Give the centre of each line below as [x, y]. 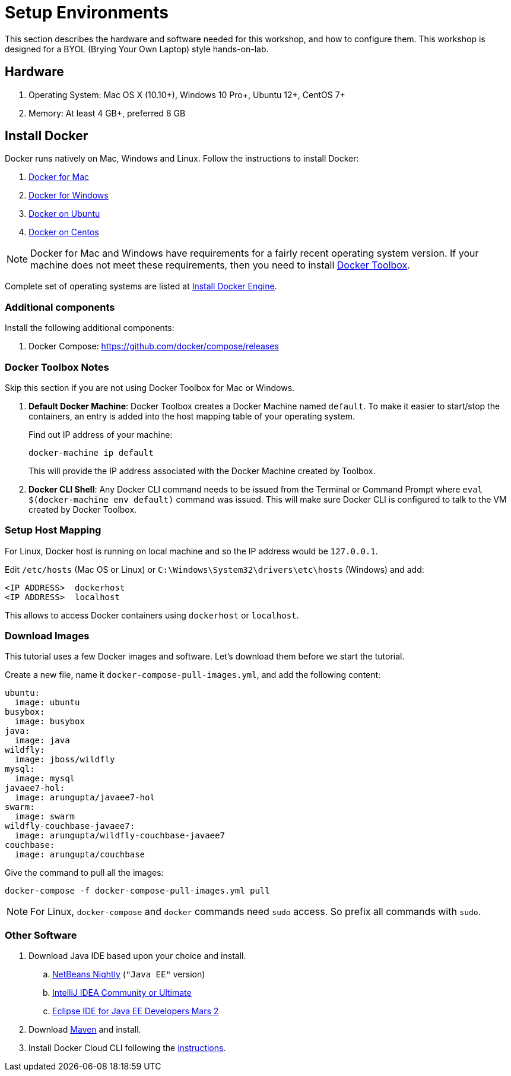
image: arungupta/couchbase [80, 855]
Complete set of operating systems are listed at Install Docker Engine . [141, 286]
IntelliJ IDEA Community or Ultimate [122, 993]
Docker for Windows [69, 195]
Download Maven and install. [85, 1030]
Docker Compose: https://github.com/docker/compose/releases [154, 346]
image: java [42, 741]
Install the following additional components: [90, 328]
